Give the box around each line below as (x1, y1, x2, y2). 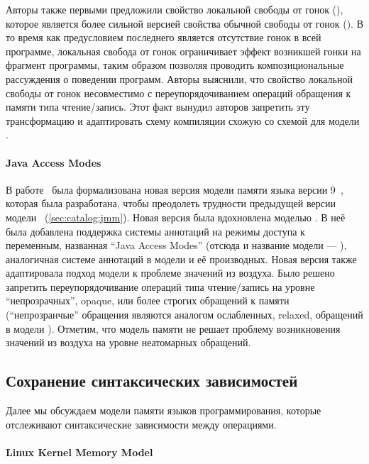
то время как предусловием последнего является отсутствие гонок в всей (6, 30, 321, 45)
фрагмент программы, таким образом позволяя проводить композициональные (6, 57, 344, 72)
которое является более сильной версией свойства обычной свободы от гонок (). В (6, 16, 363, 31)
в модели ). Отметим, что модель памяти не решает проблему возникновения (6, 321, 341, 336)
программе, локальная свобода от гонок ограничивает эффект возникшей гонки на (6, 43, 361, 58)
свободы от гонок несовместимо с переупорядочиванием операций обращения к (6, 85, 351, 100)
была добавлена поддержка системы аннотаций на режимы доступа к (6, 223, 305, 238)
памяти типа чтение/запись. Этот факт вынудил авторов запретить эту (6, 99, 310, 114)
